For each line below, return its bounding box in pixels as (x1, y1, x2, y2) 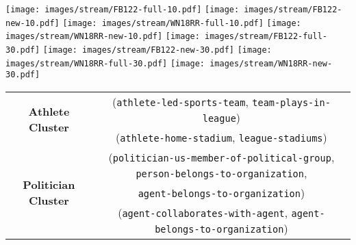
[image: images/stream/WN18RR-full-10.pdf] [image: (62, 18, 301, 28)
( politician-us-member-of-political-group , (108, 149, 335, 165)
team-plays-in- (252, 96, 331, 108)
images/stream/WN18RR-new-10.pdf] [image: (5, 31, 200, 42)
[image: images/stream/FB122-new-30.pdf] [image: (42, 44, 272, 55)
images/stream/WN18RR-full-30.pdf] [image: (5, 58, 205, 68)
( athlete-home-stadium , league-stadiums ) (116, 129, 327, 145)
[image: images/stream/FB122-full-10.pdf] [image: (5, 5, 240, 14)
